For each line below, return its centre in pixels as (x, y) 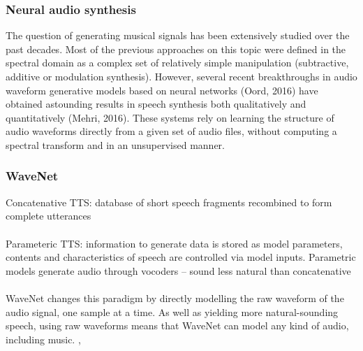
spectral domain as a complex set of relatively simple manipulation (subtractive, (177, 63)
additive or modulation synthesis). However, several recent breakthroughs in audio (181, 76)
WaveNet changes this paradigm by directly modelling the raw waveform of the (175, 298)
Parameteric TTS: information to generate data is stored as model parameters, (174, 243)
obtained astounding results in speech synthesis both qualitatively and (156, 104)
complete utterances (49, 216)
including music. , (43, 339)
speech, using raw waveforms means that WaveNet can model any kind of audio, (177, 325)
